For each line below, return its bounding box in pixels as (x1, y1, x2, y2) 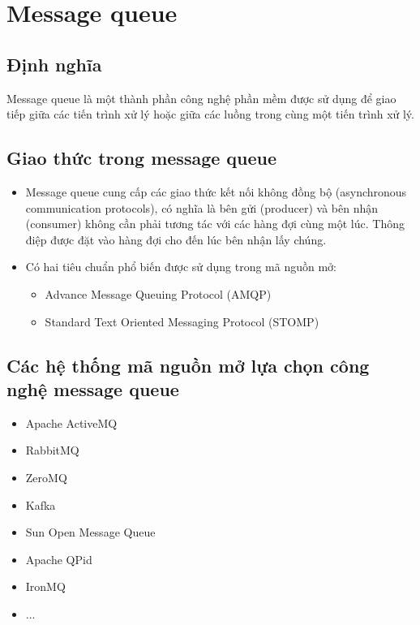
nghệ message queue (6, 376, 179, 401)
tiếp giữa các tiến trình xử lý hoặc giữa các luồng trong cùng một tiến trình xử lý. (6, 106, 414, 123)
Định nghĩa (6, 51, 102, 76)
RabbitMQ (25, 442, 79, 459)
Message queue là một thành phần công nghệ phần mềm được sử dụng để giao (6, 89, 396, 106)
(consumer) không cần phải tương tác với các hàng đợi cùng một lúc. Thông (25, 215, 405, 232)
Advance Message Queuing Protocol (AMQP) (45, 285, 272, 302)
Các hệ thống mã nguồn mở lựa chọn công (6, 352, 370, 377)
